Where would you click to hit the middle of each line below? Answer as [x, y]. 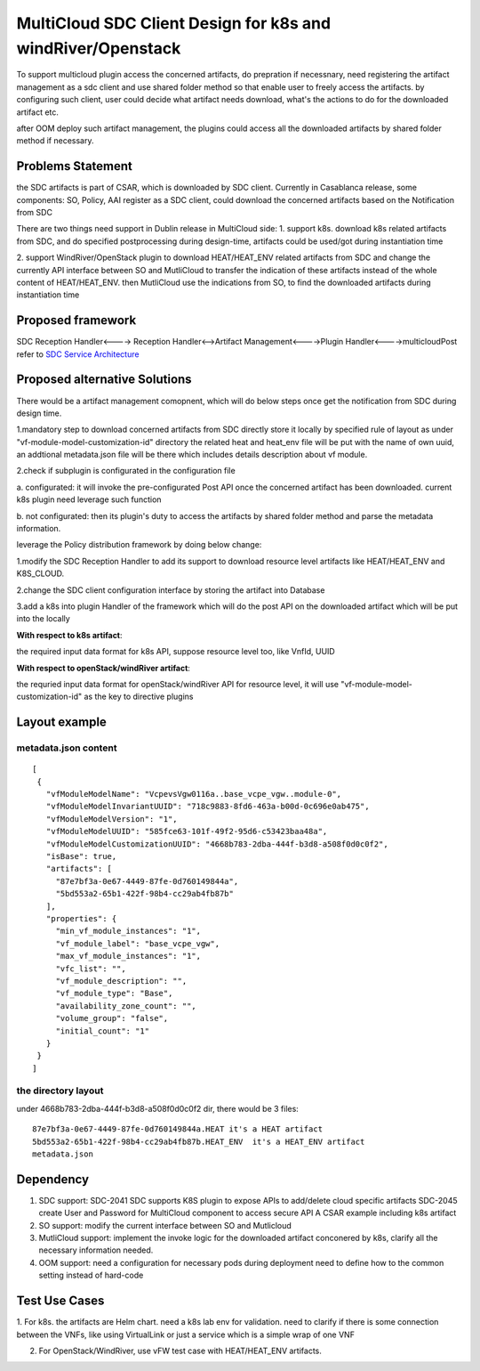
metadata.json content [67, 748]
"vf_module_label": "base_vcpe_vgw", [138, 943]
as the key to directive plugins [139, 697]
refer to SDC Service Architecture [78, 354]
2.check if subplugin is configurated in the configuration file [126, 471]
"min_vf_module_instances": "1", [128, 931]
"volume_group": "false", [112, 1018]
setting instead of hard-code [91, 1275]
